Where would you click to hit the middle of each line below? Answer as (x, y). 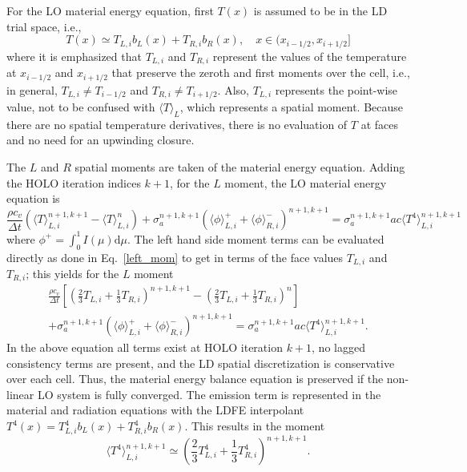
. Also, (233, 89)
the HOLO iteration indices (74, 182)
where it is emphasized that (74, 56)
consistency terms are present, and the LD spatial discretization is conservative (201, 363)
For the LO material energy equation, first (110, 10)
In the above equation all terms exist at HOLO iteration (145, 347)
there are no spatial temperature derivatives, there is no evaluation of (177, 124)
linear (20, 394)
